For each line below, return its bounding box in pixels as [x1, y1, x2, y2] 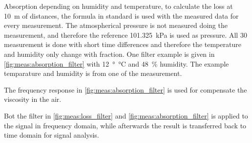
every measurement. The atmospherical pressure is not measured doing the [4, 20, 228, 30]
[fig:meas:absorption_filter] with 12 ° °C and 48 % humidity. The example [4, 58, 229, 69]
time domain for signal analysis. [4, 130, 99, 140]
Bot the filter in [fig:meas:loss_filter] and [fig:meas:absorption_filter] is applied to [4, 110, 248, 120]
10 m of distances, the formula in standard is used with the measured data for [4, 10, 239, 21]
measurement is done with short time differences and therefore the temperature [4, 39, 241, 49]
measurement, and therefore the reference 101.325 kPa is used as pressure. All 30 [4, 29, 247, 40]
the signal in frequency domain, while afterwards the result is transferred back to [4, 120, 247, 130]
